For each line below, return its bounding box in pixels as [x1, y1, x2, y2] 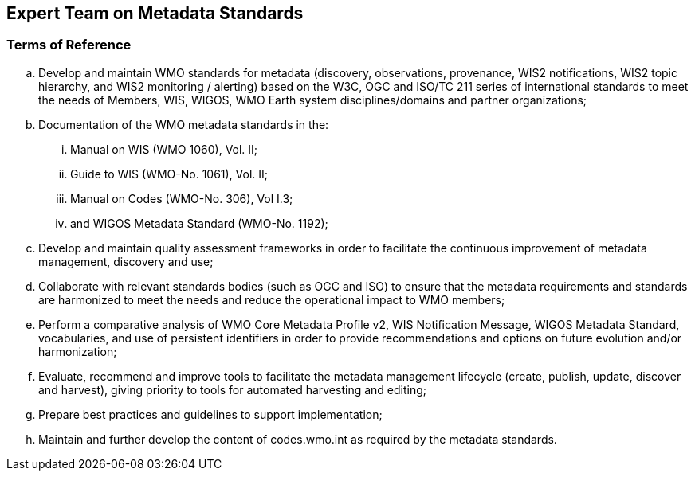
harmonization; [38, 344, 117, 358]
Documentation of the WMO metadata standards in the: [38, 117, 329, 131]
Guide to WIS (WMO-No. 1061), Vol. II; [70, 166, 269, 181]
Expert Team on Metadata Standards [6, 3, 304, 23]
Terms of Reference [6, 37, 132, 53]
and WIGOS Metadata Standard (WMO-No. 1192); [70, 216, 328, 230]
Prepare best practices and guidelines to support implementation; [38, 407, 383, 421]
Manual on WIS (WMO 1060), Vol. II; [70, 142, 258, 156]
